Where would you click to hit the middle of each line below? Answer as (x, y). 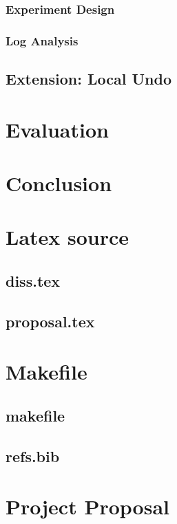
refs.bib (33, 456)
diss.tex (33, 280)
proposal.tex (50, 321)
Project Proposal (87, 506)
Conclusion (59, 183)
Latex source (67, 237)
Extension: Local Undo (88, 79)
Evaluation (57, 129)
